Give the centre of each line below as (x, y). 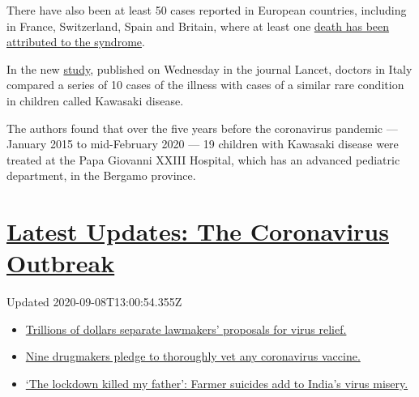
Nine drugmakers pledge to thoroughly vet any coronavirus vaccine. (193, 356)
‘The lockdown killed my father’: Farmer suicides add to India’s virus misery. (217, 384)
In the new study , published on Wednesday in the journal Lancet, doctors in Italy (209, 68)
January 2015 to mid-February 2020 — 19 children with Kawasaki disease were (203, 144)
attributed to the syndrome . (76, 42)
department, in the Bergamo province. (101, 175)
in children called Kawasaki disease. (95, 100)
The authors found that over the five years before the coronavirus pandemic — (202, 128)
